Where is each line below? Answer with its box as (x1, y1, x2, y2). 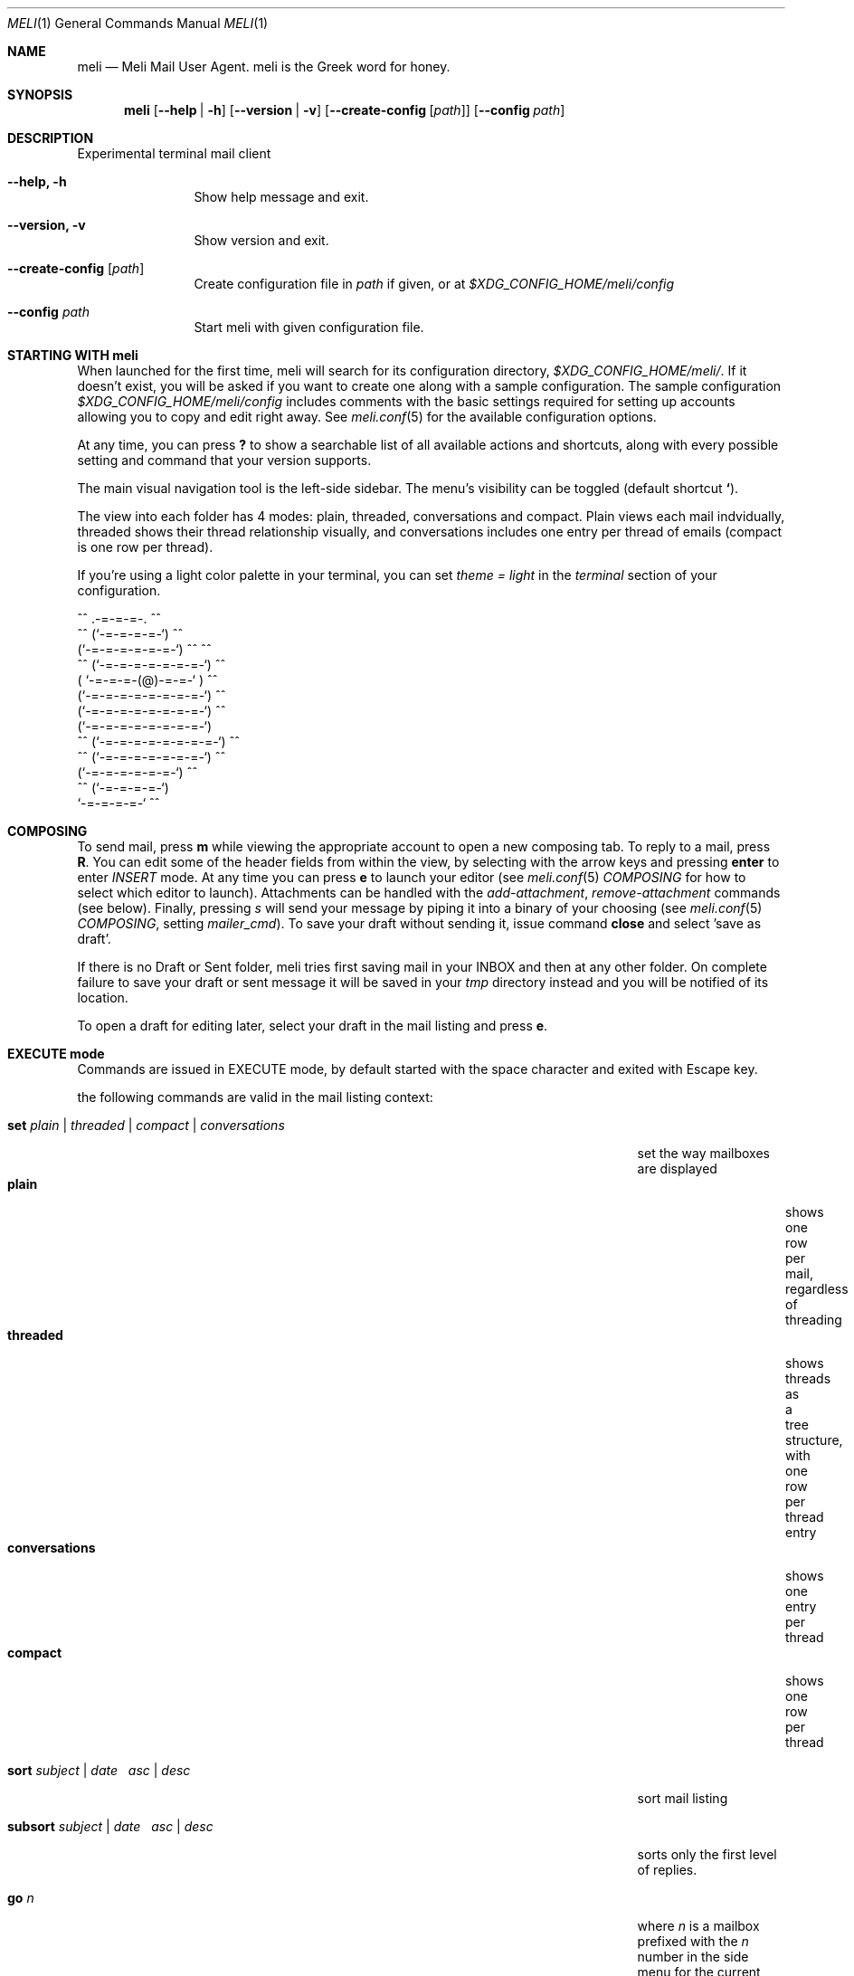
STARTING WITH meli (7, 347, 138, 363)
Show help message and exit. (194, 189, 369, 204)
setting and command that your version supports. (77, 452, 372, 468)
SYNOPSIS (7, 87, 73, 102)
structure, (785, 1432, 843, 1448)
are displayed (637, 1161, 717, 1176)
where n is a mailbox (637, 1918, 760, 1933)
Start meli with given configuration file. (194, 319, 424, 335)
